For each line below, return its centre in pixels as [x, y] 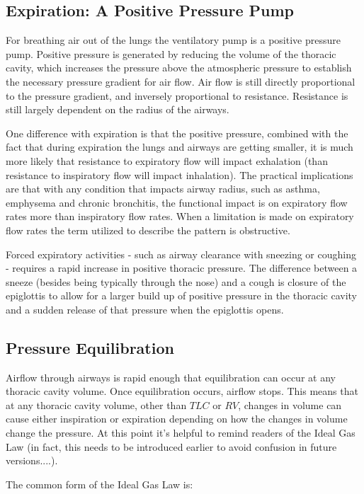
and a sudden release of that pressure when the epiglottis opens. [145, 309]
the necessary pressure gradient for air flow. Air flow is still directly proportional [181, 81]
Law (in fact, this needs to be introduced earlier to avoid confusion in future [171, 446]
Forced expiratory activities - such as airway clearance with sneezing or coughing [181, 254]
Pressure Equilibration [90, 347]
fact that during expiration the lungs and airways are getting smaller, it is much [180, 147]
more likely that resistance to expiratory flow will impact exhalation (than [167, 160]
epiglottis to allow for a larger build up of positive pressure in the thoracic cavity [182, 295]
